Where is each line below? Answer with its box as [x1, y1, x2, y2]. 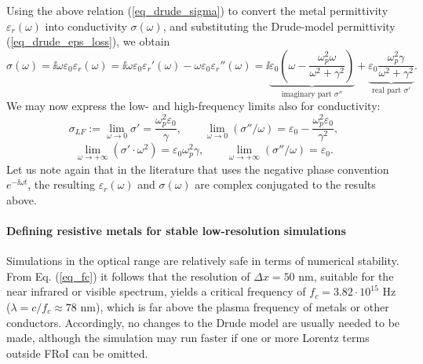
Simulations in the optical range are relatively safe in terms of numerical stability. [6, 252, 399, 269]
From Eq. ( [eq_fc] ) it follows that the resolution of [6, 267, 250, 284]
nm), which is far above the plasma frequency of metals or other [80, 298, 389, 314]
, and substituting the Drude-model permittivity [162, 17, 396, 34]
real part [372, 86, 402, 95]
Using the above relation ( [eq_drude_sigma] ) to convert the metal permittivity [6, 2, 388, 18]
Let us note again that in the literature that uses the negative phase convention [6, 160, 389, 177]
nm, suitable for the [298, 267, 394, 284]
